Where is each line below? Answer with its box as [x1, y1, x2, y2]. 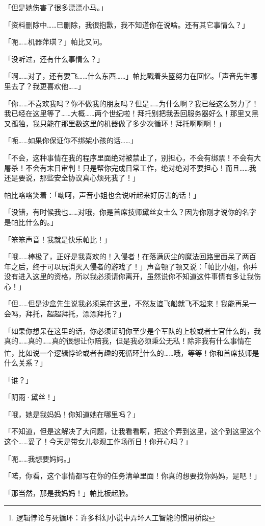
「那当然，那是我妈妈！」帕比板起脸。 [4, 487, 132, 498]
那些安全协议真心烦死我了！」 [39, 172, 140, 183]
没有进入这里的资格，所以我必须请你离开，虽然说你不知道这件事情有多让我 [4, 271, 254, 282]
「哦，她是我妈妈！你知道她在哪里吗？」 [4, 408, 140, 419]
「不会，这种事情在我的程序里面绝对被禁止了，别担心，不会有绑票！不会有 [4, 152, 254, 163]
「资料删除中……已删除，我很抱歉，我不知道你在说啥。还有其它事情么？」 [4, 19, 249, 30]
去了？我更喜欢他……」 [11, 80, 85, 91]
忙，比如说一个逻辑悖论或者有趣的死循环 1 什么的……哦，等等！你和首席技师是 [4, 346, 259, 358]
